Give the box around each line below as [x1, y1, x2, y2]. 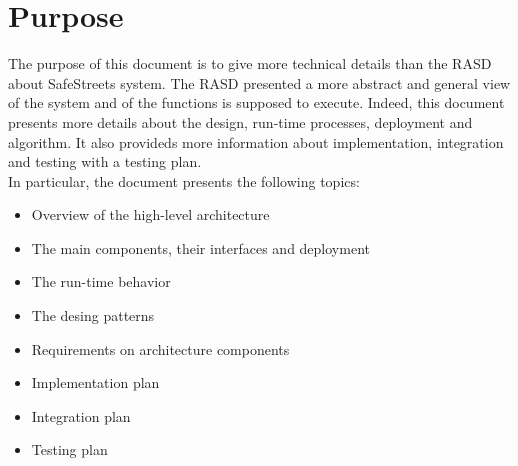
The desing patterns [31, 305, 155, 326]
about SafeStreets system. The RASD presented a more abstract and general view [8, 72, 511, 93]
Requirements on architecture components [31, 338, 290, 359]
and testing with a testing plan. [8, 151, 202, 172]
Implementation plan [31, 372, 160, 393]
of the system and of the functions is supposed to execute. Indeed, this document [8, 92, 505, 113]
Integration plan [31, 405, 131, 426]
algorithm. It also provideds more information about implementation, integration [8, 131, 504, 152]
